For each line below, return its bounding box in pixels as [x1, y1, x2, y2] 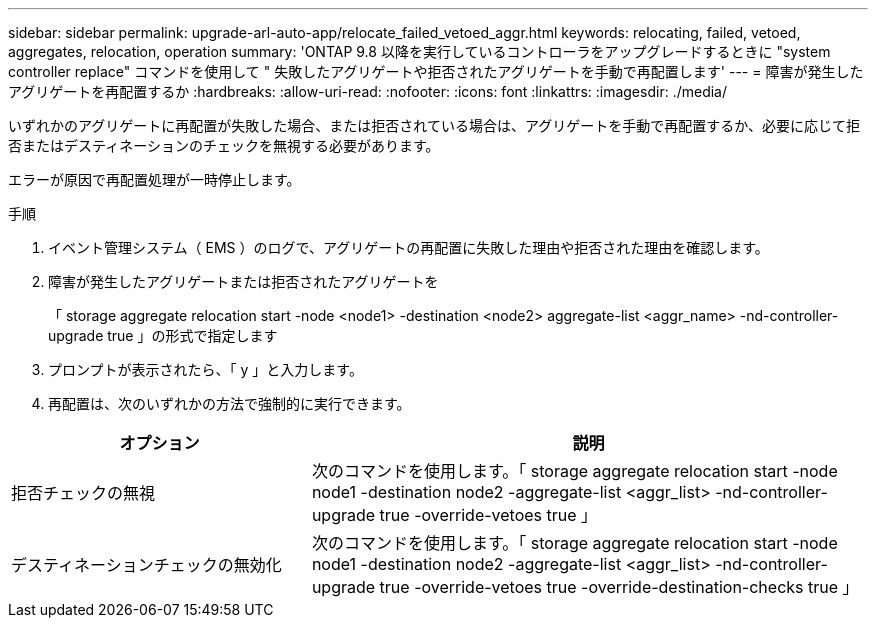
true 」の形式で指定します [107, 327, 278, 344]
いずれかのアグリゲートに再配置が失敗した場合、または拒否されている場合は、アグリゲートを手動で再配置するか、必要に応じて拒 [8, 117, 860, 134]
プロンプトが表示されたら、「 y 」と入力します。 [48, 361, 363, 378]
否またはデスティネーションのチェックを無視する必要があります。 [8, 137, 440, 154]
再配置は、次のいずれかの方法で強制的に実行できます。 [48, 395, 411, 412]
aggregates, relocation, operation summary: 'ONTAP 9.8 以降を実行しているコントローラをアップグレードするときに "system [8, 43, 831, 60]
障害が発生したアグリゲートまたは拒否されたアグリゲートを [48, 273, 439, 290]
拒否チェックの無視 [11, 483, 156, 503]
